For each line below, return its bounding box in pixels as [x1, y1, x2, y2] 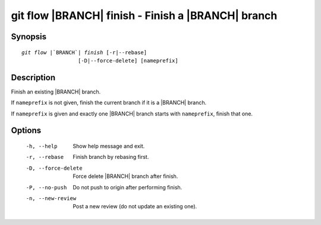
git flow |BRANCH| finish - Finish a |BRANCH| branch [11, 9, 278, 22]
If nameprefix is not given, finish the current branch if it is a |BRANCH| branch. [11, 99, 207, 107]
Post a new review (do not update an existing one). [73, 203, 197, 210]
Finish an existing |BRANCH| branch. [11, 88, 101, 95]
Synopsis [11, 32, 47, 42]
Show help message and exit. [73, 143, 145, 150]
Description [11, 72, 56, 83]
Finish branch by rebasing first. [73, 154, 149, 161]
